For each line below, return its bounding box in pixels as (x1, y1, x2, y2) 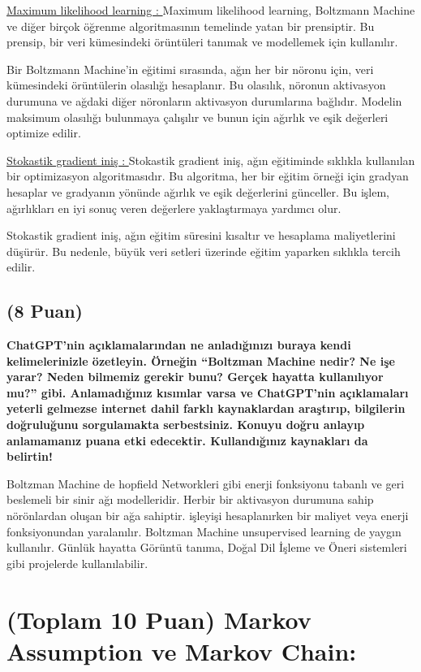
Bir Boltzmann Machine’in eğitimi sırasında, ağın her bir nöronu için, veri (6, 60, 374, 77)
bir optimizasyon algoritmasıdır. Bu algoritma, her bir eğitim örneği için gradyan (6, 167, 409, 184)
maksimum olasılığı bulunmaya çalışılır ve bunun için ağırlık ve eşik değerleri (6, 108, 389, 125)
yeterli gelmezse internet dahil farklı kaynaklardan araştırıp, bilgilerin (6, 400, 406, 417)
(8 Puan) (6, 298, 83, 323)
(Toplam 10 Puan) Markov (6, 602, 311, 635)
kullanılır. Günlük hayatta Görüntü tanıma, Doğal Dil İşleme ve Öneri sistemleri (6, 539, 407, 556)
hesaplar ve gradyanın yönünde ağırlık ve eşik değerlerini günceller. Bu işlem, (6, 183, 390, 200)
